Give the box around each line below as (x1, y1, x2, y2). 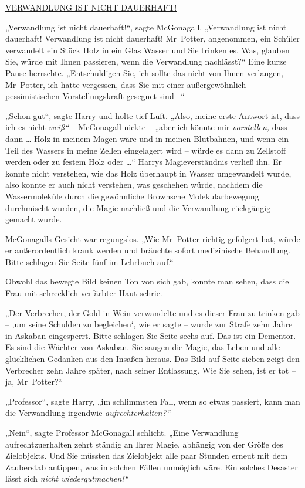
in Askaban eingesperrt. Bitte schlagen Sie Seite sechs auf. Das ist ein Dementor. (5, 329, 296, 341)
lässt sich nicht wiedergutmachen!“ (5, 472, 128, 484)
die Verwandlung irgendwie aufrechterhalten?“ (5, 406, 171, 419)
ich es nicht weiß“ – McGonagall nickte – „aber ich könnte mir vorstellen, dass (5, 121, 287, 133)
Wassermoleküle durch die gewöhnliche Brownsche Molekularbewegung (5, 189, 259, 202)
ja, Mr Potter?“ (5, 375, 63, 388)
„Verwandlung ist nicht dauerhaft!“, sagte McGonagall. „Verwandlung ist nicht (5, 21, 287, 33)
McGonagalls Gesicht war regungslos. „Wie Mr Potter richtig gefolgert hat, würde (5, 232, 300, 245)
